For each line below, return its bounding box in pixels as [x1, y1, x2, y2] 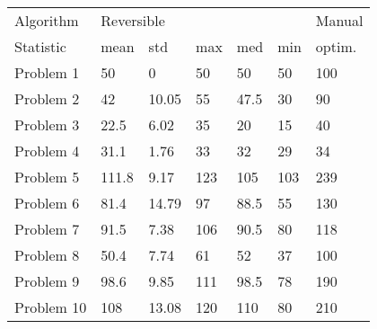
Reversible [101, 10, 165, 31]
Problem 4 [14, 140, 80, 161]
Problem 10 [14, 297, 87, 317]
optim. [315, 36, 357, 57]
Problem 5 [14, 166, 80, 187]
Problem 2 [14, 88, 80, 109]
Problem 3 [14, 114, 80, 135]
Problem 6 [14, 192, 80, 213]
